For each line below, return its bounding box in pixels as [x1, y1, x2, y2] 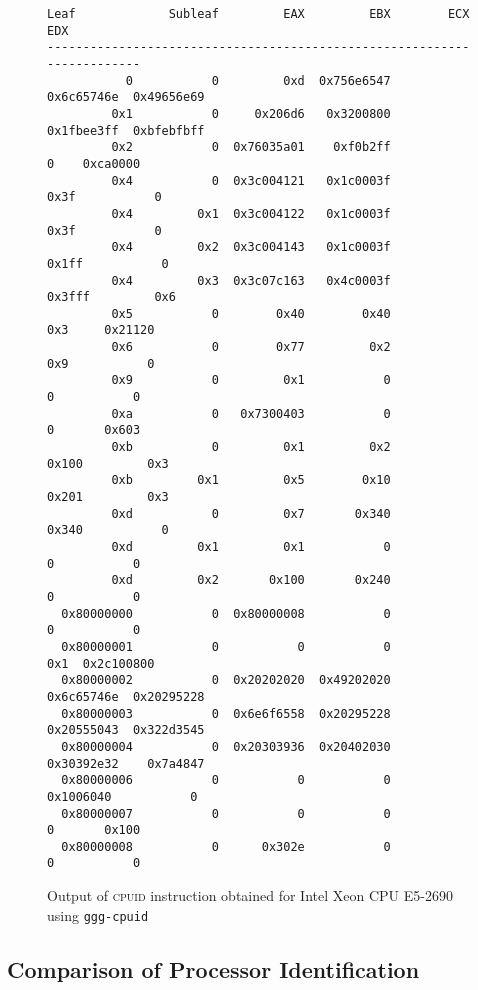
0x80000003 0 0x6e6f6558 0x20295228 [61, 706, 391, 721]
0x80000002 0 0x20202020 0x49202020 [61, 673, 391, 688]
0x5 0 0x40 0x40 [111, 306, 391, 321]
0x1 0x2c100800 [47, 656, 155, 671]
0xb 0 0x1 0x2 [111, 440, 391, 455]
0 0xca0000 [47, 156, 141, 171]
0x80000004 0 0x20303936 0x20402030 [61, 739, 391, 754]
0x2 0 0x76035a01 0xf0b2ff [111, 140, 391, 155]
